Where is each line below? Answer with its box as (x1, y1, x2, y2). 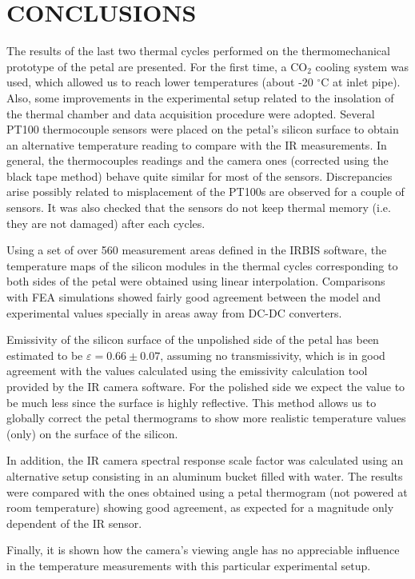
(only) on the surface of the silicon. (6, 425, 178, 441)
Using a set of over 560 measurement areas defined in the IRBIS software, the (6, 242, 387, 258)
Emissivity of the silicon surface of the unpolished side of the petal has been (6, 331, 379, 348)
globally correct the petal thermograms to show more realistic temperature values (6, 409, 406, 426)
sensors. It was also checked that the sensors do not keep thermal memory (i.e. (6, 199, 391, 216)
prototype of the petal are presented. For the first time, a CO (6, 58, 308, 74)
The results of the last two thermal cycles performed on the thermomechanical (6, 42, 390, 59)
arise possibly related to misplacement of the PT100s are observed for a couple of (6, 183, 405, 200)
